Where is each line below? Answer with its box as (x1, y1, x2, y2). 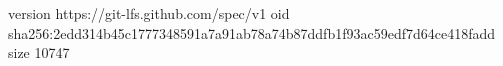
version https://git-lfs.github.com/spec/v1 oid (8, 3, 290, 23)
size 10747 (8, 42, 70, 63)
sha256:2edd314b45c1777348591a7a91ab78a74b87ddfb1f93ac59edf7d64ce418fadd (8, 22, 496, 43)
